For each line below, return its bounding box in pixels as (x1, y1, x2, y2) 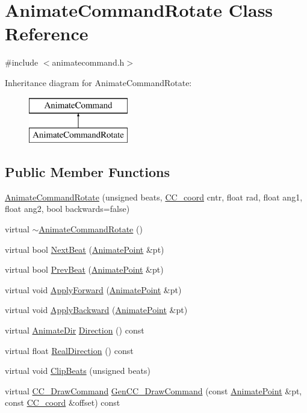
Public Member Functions (5, 163, 170, 181)
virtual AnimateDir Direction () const (5, 324, 144, 337)
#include (5, 56, 39, 69)
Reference (5, 21, 88, 46)
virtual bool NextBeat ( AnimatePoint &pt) (5, 243, 164, 255)
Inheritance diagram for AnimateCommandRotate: (5, 76, 192, 88)
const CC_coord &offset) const (5, 396, 120, 409)
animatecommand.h (52, 56, 125, 69)
